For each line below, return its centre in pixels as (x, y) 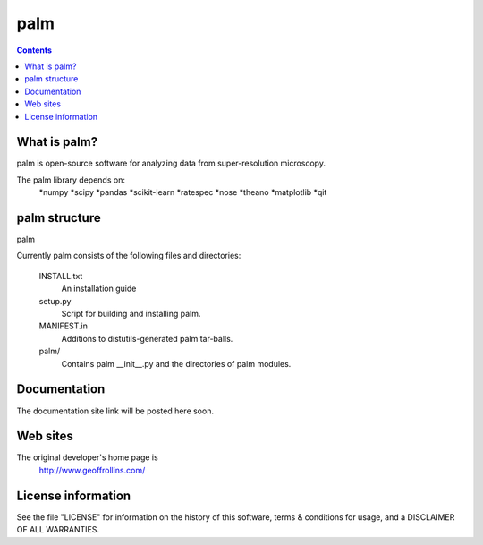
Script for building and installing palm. (131, 314)
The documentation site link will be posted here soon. (115, 411)
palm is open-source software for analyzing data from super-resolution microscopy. (171, 163)
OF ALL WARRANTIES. (58, 530)
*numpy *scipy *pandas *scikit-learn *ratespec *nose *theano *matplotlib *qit (183, 192)
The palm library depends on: (71, 180)
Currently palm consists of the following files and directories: (129, 256)
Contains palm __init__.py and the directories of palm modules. (176, 363)
